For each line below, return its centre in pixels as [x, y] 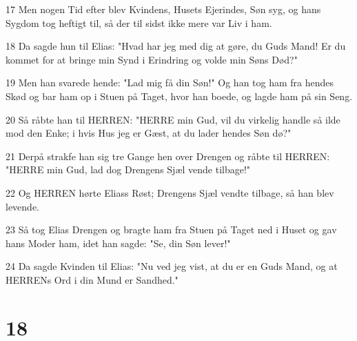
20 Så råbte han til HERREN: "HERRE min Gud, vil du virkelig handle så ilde [173, 119]
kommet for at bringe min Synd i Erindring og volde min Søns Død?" [152, 59]
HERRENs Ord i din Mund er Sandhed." [92, 279]
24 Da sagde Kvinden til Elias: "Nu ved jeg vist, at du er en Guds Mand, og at [172, 266]
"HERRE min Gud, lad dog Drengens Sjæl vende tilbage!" [128, 169]
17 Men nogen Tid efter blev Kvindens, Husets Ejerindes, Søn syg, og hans [163, 9]
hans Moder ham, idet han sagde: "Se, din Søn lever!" [118, 243]
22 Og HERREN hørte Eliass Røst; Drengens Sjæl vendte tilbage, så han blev [170, 192]
